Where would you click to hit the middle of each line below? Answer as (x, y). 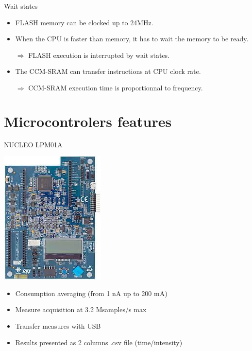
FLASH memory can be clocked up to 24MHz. (84, 22)
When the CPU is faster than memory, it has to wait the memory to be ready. (132, 39)
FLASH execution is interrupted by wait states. (99, 55)
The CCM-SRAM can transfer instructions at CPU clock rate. (108, 71)
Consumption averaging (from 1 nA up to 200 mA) (91, 293)
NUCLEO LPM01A (33, 144)
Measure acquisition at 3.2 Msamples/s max (81, 309)
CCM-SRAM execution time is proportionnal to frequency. (116, 87)
